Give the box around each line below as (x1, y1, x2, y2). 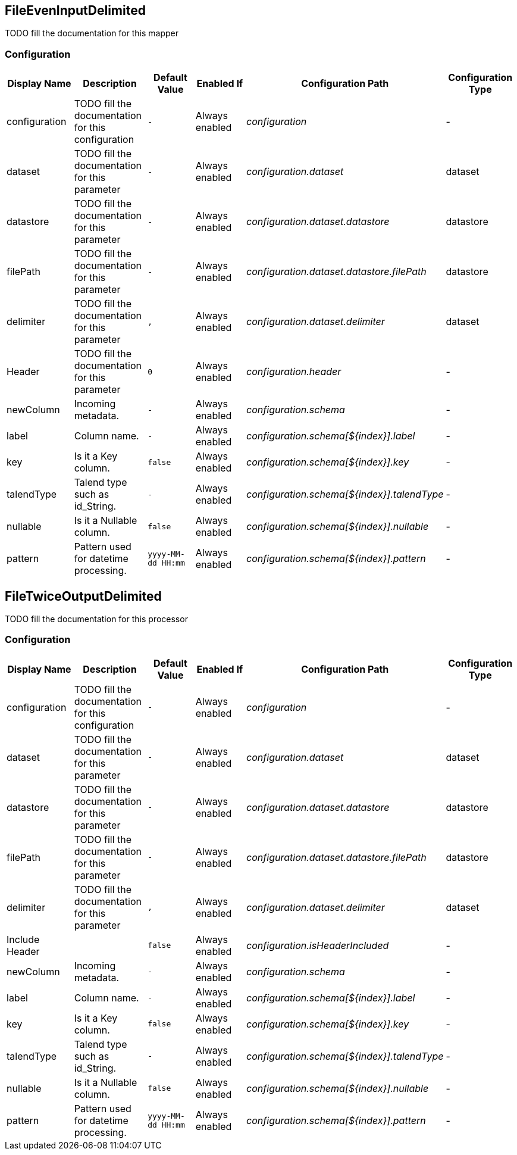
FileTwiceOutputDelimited (5, 588, 162, 604)
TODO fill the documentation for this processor (5, 614, 188, 625)
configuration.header (246, 366, 341, 378)
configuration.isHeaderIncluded (246, 939, 389, 951)
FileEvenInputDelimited (5, 3, 146, 18)
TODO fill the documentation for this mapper (5, 28, 178, 39)
